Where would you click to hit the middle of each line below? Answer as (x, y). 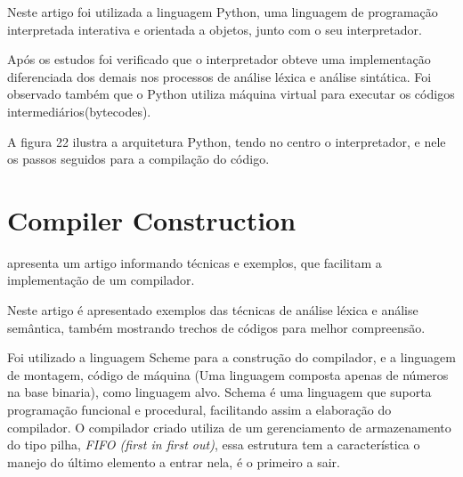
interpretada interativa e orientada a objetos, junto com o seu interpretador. (215, 29)
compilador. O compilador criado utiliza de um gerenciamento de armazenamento (229, 427)
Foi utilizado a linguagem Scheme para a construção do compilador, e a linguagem (231, 357)
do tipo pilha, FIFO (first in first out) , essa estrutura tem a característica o (214, 445)
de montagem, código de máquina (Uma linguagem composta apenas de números (228, 374)
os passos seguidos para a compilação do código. (138, 159)
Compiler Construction (152, 219)
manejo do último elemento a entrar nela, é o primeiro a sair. (174, 461)
